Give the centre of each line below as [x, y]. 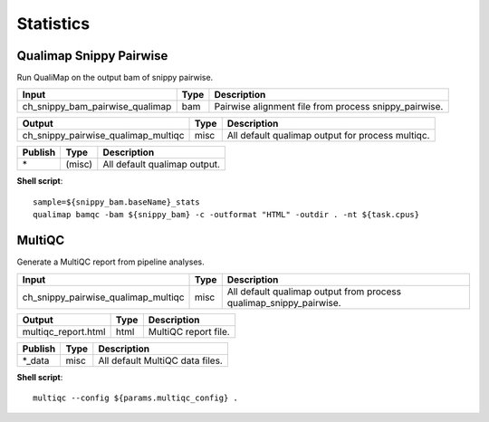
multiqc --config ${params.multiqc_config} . [136, 398]
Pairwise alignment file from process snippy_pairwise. [329, 107]
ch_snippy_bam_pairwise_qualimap [97, 107]
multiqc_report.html [64, 331]
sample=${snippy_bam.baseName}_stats [117, 202]
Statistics [53, 24]
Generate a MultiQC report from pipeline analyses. [111, 262]
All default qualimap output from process [314, 292]
